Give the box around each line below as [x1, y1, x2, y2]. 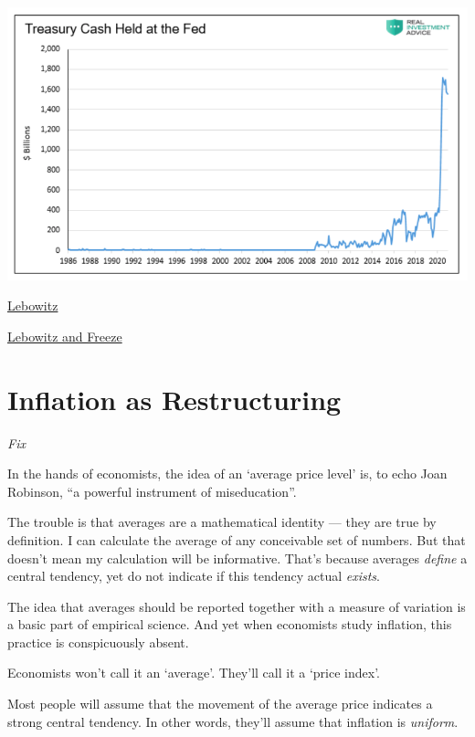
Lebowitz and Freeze [7, 326, 122, 345]
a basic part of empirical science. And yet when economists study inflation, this [7, 615, 452, 634]
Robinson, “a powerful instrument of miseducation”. [7, 481, 297, 500]
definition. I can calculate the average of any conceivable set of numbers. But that [7, 530, 466, 549]
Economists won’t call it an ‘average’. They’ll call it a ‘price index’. [7, 663, 380, 682]
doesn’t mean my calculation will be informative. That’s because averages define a [7, 548, 468, 567]
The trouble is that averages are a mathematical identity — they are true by [7, 512, 437, 532]
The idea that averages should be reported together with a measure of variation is [7, 596, 466, 616]
